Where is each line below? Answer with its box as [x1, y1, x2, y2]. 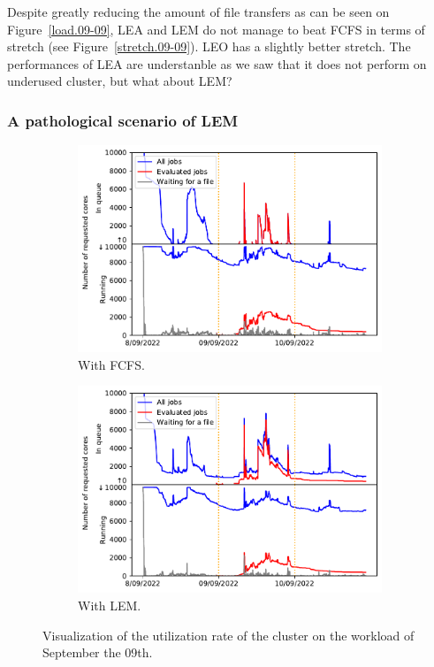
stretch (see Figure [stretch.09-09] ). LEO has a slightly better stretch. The [7, 37, 411, 56]
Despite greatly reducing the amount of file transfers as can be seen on [7, 3, 390, 20]
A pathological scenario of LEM [7, 109, 239, 131]
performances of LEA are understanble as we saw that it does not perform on [7, 54, 427, 73]
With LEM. [78, 596, 141, 615]
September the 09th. [42, 643, 153, 662]
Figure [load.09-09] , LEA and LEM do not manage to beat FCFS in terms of [7, 19, 425, 38]
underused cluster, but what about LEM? [7, 72, 232, 90]
